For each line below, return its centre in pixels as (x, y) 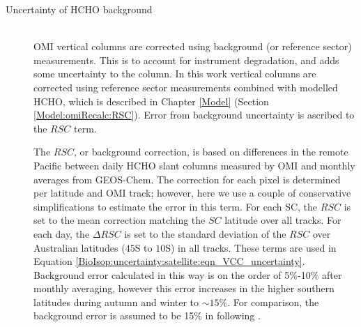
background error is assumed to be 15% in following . (147, 315)
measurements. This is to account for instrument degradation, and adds (186, 60)
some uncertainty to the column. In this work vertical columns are (175, 74)
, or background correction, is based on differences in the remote (211, 152)
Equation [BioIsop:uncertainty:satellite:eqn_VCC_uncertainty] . (169, 261)
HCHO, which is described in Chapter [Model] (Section (151, 101)
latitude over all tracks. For (283, 220)
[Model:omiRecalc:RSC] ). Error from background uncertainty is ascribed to (194, 115)
